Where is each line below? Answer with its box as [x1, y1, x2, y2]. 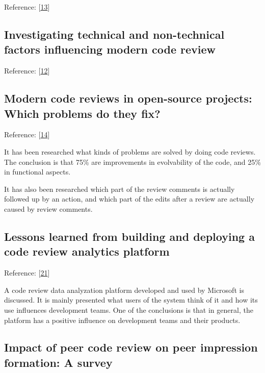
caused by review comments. [4, 203, 93, 214]
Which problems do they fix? [4, 105, 161, 121]
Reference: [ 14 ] [4, 129, 50, 140]
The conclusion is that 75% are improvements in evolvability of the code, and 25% [4, 156, 261, 167]
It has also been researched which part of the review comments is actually [4, 183, 235, 194]
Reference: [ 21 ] [4, 267, 50, 278]
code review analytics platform [4, 243, 170, 259]
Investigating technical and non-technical [4, 26, 225, 42]
